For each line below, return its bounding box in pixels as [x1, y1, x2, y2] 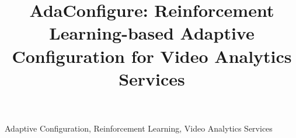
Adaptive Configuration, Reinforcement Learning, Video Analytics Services [5, 122, 273, 134]
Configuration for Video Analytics [12, 44, 292, 68]
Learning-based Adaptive [49, 21, 255, 45]
